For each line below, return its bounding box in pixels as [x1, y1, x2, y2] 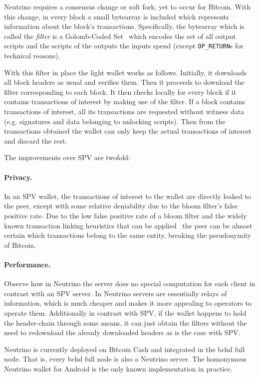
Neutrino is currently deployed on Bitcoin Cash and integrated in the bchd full [4, 344, 245, 354]
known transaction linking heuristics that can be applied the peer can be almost [4, 220, 253, 230]
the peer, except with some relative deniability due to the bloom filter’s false [4, 200, 238, 211]
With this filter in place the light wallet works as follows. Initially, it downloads [4, 67, 247, 77]
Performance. [4, 259, 51, 269]
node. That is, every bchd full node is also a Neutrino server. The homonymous [4, 354, 247, 364]
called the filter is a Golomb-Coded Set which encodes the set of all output [4, 30, 236, 41]
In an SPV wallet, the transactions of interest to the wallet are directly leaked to [4, 190, 251, 201]
